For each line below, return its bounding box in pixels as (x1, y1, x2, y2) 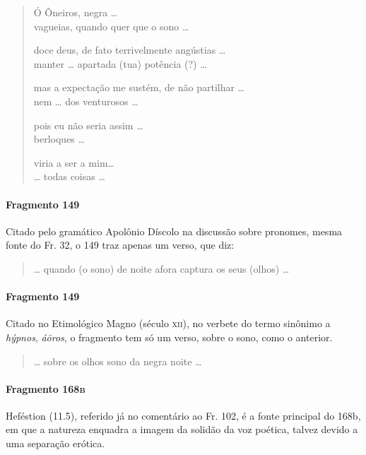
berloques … (33, 131, 85, 146)
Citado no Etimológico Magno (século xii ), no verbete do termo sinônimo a (6, 316, 331, 331)
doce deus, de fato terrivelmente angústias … (33, 42, 226, 57)
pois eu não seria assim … (33, 117, 143, 132)
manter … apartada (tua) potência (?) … (33, 56, 207, 71)
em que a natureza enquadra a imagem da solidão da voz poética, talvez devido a (6, 422, 358, 437)
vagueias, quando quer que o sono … (33, 18, 189, 33)
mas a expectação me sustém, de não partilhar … (33, 80, 244, 95)
